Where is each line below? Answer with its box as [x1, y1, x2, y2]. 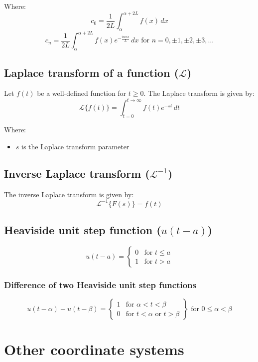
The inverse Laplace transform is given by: [4, 189, 134, 199]
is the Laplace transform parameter [21, 141, 129, 151]
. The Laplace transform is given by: [143, 88, 255, 98]
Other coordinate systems [4, 339, 184, 360]
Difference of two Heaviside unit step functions [4, 278, 196, 291]
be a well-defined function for [37, 88, 127, 98]
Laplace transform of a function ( [4, 64, 179, 80]
